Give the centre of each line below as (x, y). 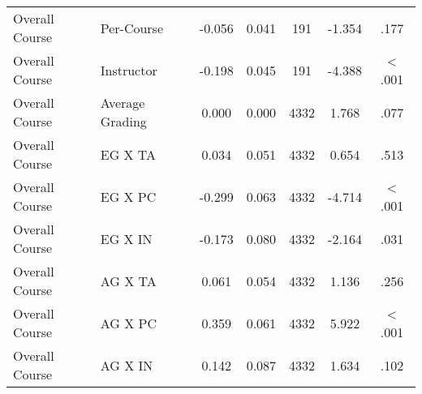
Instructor (129, 70)
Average (123, 103)
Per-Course (132, 28)
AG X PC (128, 323)
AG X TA (128, 281)
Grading (123, 121)
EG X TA (128, 154)
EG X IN (126, 238)
